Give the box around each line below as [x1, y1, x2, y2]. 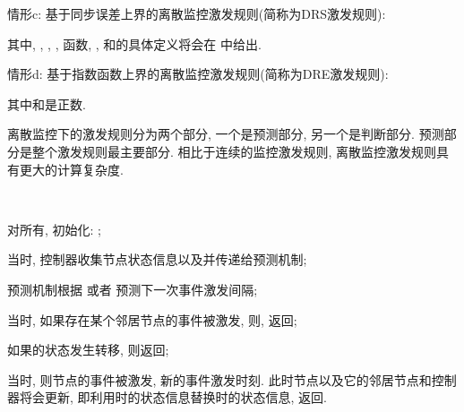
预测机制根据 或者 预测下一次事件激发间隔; [7, 279, 258, 298]
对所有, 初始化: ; [7, 219, 101, 238]
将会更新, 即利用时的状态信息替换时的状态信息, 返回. [19, 388, 327, 407]
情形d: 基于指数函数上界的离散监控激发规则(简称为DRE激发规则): [7, 64, 389, 83]
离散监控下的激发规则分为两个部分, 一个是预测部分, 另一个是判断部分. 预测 [7, 124, 444, 143]
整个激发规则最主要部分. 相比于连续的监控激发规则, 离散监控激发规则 [31, 142, 437, 160]
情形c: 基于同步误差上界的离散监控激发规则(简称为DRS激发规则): [7, 4, 386, 22]
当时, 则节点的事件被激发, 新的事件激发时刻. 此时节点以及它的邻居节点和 [7, 370, 432, 389]
